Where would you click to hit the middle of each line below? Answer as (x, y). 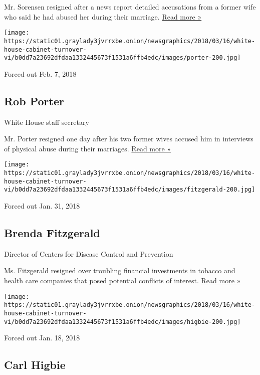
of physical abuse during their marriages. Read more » (88, 148)
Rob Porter (34, 101)
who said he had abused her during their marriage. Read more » (103, 16)
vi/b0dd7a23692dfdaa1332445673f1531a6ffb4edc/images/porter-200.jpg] (122, 58)
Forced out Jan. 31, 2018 (42, 206)
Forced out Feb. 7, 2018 (40, 73)
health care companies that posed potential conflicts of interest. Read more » (122, 280)
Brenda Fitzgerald (52, 233)
